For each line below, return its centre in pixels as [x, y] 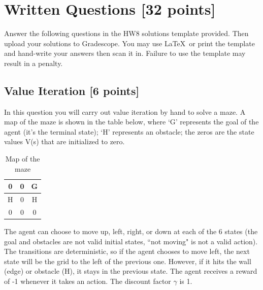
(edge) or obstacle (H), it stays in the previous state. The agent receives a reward [131, 271]
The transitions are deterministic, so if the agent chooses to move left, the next [127, 251]
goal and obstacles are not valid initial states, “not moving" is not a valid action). [131, 241]
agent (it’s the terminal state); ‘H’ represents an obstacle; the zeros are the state [129, 131]
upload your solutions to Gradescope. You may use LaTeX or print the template [129, 43]
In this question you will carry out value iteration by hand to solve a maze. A [125, 111]
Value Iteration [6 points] [72, 90]
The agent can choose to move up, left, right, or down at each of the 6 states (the [131, 231]
